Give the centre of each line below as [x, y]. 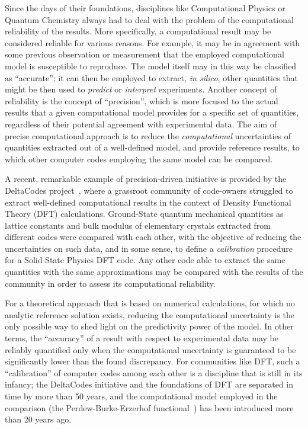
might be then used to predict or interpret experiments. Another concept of [141, 89]
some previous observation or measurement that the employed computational [145, 54]
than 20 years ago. [38, 419]
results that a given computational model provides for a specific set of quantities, [152, 112]
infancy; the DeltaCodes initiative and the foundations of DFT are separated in [149, 384]
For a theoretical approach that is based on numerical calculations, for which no [150, 303]
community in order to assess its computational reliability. [110, 283]
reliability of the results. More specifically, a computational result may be [138, 31]
